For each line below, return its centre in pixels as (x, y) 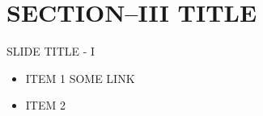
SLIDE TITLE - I (51, 51)
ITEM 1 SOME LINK (80, 78)
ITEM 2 (45, 105)
